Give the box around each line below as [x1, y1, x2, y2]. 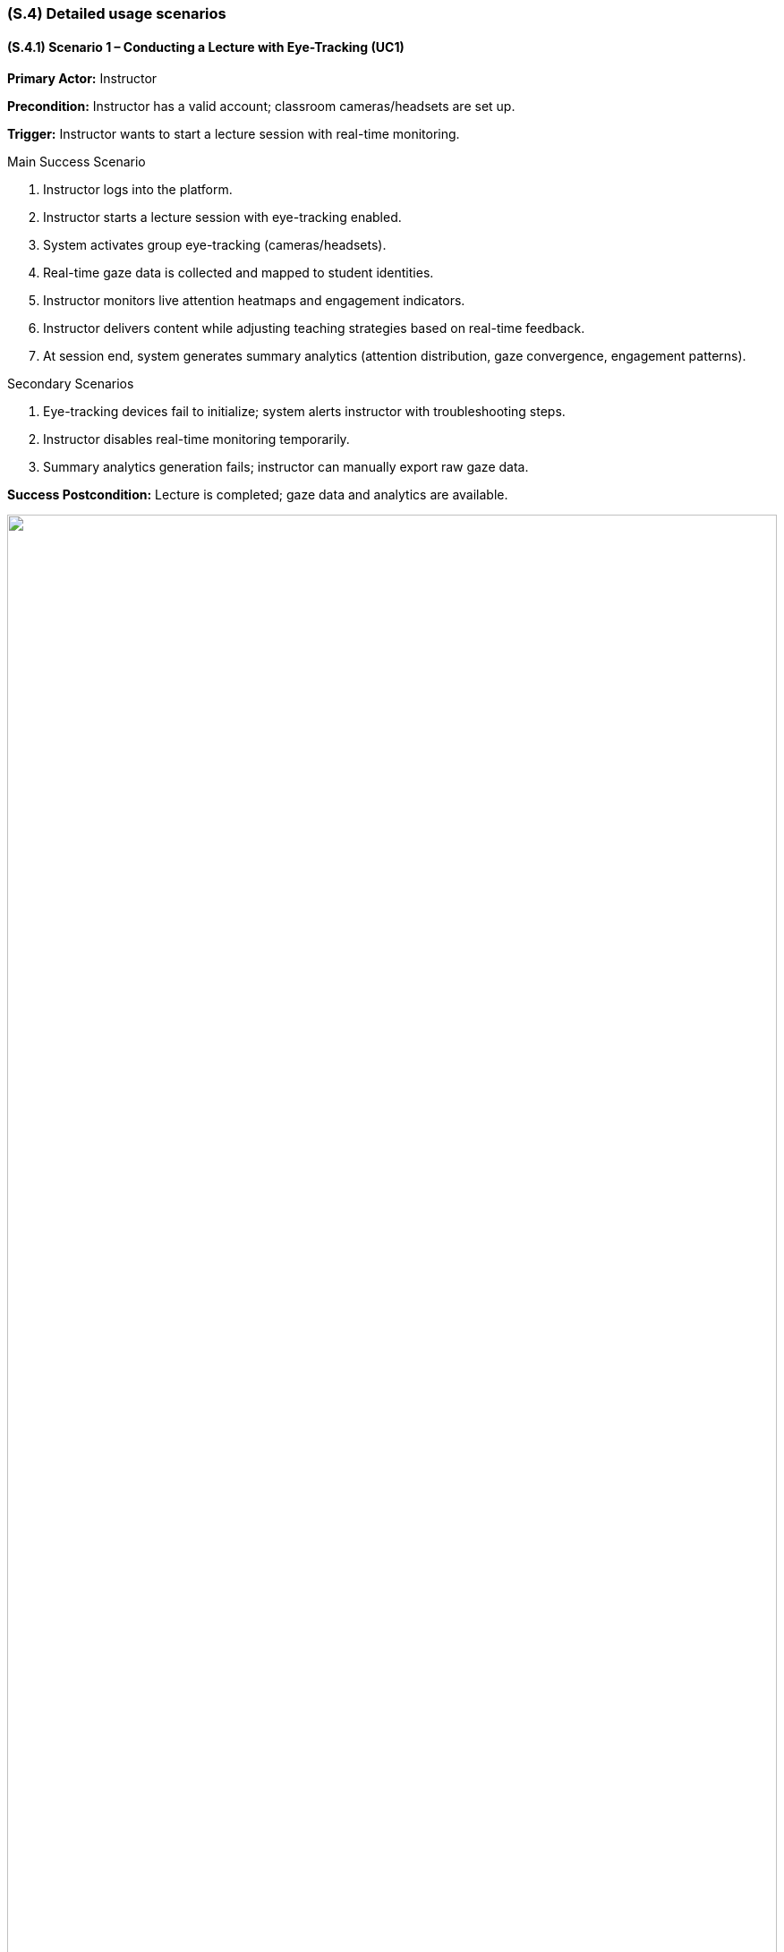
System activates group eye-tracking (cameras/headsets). [43, 237, 387, 253]
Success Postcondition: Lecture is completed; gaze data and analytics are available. [7, 487, 508, 503]
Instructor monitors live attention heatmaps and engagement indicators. [43, 293, 465, 309]
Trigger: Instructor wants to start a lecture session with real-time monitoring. [7, 126, 460, 142]
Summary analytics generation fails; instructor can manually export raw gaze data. [43, 459, 529, 475]
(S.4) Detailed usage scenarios [7, 4, 226, 22]
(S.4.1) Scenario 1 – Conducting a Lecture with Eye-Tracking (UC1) [7, 38, 405, 55]
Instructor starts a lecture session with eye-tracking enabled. [43, 209, 402, 226]
